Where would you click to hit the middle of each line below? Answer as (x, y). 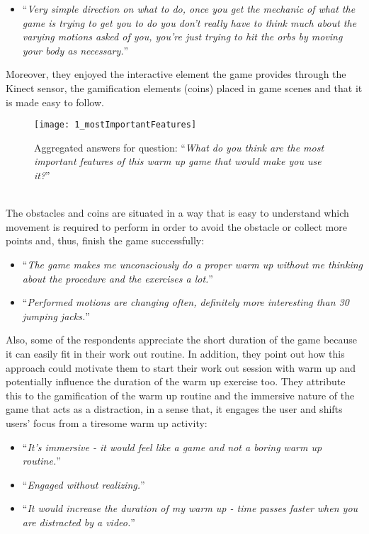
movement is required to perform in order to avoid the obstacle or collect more (176, 226)
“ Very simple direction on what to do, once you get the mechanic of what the (189, 8)
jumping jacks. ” (56, 316)
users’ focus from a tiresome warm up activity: (107, 422)
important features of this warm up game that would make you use (178, 161)
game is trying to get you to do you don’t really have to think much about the (189, 22)
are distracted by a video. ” (79, 522)
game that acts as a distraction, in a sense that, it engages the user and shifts (174, 409)
